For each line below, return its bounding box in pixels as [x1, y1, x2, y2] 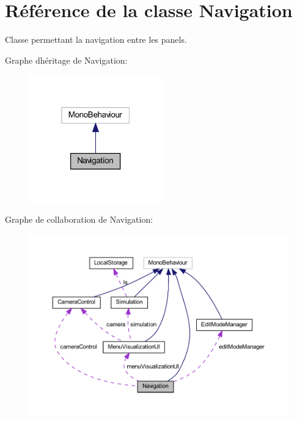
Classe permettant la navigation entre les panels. [5, 33, 187, 46]
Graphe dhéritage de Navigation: [5, 53, 128, 66]
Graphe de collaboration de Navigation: [5, 212, 153, 225]
